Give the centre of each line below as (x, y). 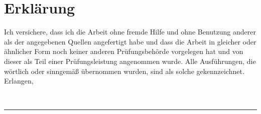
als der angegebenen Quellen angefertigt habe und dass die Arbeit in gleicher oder (130, 41)
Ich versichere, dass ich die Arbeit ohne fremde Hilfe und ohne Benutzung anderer (130, 32)
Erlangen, (19, 81)
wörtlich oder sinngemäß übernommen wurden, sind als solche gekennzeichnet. (124, 71)
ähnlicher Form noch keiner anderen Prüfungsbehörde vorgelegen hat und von (124, 51)
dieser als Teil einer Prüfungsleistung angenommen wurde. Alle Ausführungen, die (130, 61)
